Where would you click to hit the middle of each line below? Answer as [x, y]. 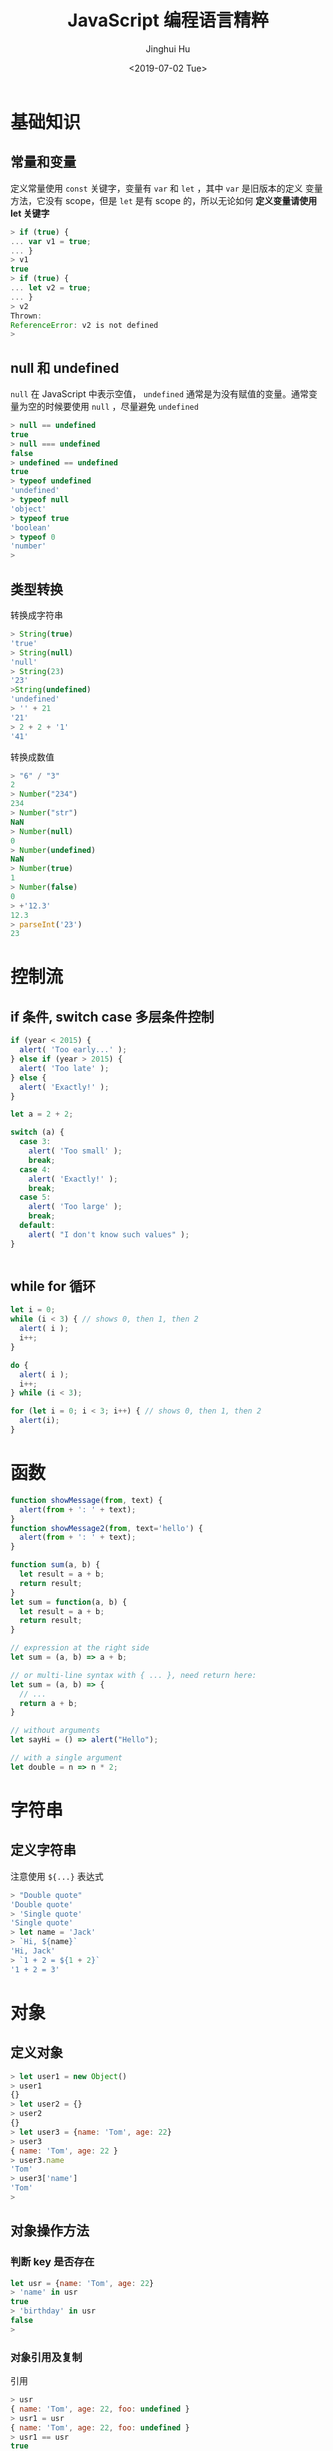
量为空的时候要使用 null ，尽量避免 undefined [104, 407]
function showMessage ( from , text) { [86, 1500]
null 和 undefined [65, 367]
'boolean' [31, 527]
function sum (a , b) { [55, 1565]
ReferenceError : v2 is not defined [84, 325]
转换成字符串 [36, 615]
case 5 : [35, 1197]
